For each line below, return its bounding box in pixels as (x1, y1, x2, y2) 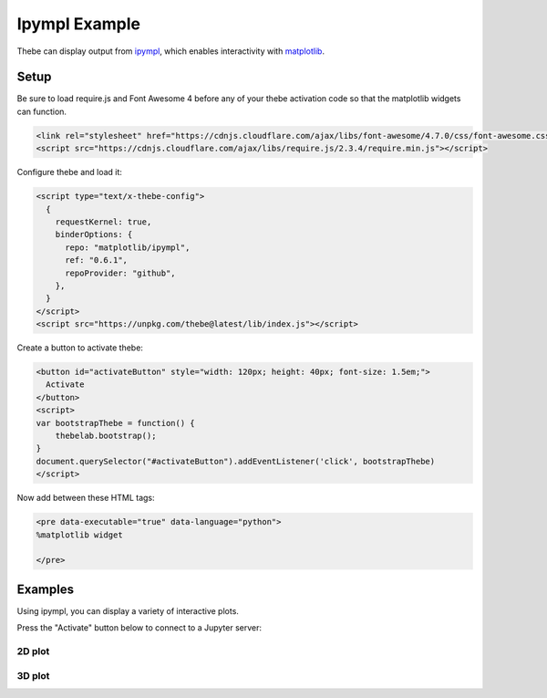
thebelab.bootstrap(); (55, 431, 157, 442)
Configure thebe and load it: (16, 167, 123, 178)
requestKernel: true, (55, 216, 152, 227)
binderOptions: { (55, 229, 133, 240)
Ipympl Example (16, 14, 141, 34)
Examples (16, 581, 75, 597)
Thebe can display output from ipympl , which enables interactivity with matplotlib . (16, 46, 325, 57)
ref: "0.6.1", (65, 255, 128, 266)
